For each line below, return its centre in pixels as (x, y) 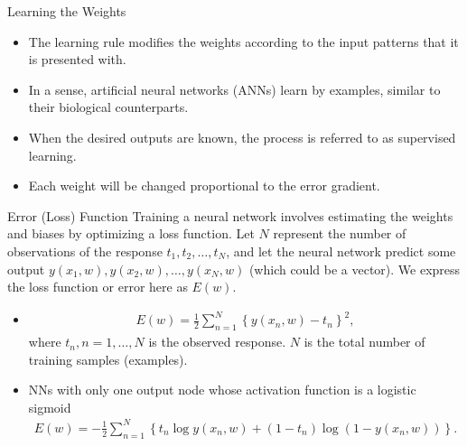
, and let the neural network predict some (341, 251)
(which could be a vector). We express (355, 269)
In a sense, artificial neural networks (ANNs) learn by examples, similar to (234, 89)
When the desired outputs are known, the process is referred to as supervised (242, 137)
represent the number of (340, 233)
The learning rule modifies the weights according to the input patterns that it (243, 41)
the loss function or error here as (98, 287)
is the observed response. (217, 342)
